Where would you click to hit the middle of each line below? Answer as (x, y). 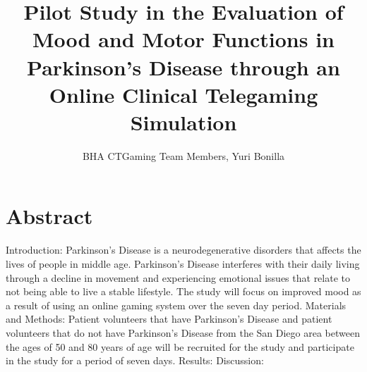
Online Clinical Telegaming (183, 94)
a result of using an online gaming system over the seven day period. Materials (176, 305)
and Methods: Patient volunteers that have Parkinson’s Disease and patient (169, 319)
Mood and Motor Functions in (183, 39)
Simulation (183, 122)
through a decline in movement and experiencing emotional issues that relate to (178, 277)
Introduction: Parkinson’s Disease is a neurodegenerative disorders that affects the (183, 250)
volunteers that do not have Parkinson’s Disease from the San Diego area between (183, 332)
